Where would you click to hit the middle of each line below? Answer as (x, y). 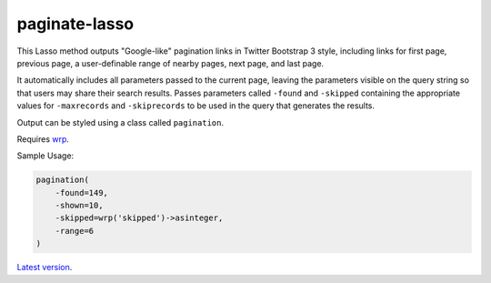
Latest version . (45, 268)
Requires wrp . (43, 139)
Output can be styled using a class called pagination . (120, 122)
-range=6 (75, 231)
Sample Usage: (45, 156)
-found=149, (82, 192)
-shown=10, (79, 206)
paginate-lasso (75, 24)
